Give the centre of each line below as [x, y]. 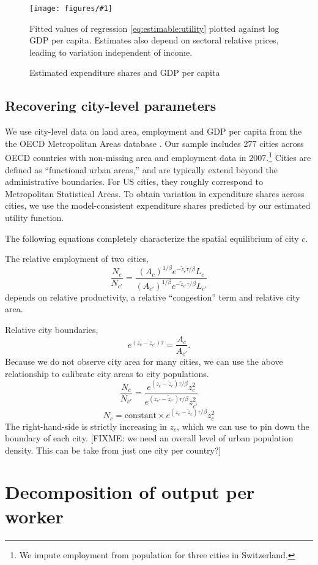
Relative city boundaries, [52, 329]
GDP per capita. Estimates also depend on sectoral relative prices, [154, 40]
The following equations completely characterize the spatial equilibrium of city [152, 238]
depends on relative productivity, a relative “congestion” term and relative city [153, 297]
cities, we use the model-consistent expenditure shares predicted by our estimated [158, 205]
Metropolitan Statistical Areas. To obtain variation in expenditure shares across [155, 193]
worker [34, 516]
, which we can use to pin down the [243, 426]
